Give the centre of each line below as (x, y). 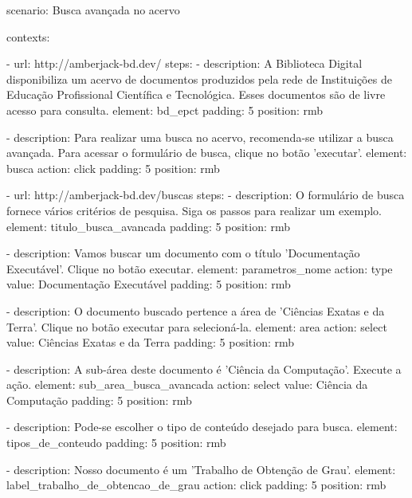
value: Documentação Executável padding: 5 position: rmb (149, 284)
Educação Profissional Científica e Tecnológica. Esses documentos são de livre (196, 94)
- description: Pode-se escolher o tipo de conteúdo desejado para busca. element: (202, 427)
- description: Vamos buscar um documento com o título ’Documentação (183, 253)
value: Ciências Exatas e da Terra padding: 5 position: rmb (151, 342)
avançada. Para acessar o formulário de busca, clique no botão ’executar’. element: (207, 153)
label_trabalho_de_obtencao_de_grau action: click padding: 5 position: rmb (196, 485)
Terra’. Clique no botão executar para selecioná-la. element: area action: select (197, 326)
